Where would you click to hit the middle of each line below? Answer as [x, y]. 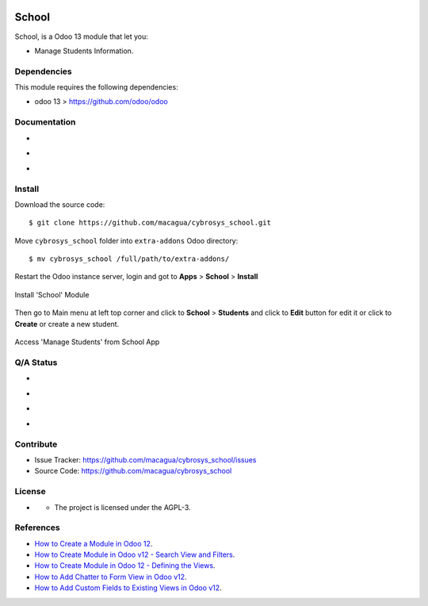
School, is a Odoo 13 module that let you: [81, 36]
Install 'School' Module [52, 294]
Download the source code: [60, 204]
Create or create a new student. [67, 324]
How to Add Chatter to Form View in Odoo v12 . [111, 577]
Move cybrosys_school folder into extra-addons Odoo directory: [126, 240]
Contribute [36, 444]
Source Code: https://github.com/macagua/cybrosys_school [133, 471]
